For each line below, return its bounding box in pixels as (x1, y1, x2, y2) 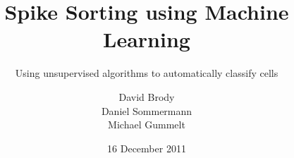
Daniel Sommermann (101, 103, 192, 118)
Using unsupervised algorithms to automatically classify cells (15, 66, 278, 80)
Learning (103, 25, 190, 54)
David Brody (118, 89, 175, 104)
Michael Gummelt (108, 117, 185, 132)
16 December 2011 (107, 140, 186, 155)
